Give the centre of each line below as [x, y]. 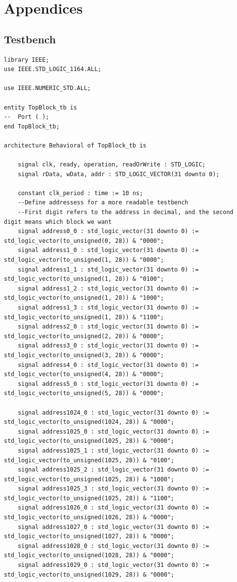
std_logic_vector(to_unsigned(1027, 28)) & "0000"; [89, 537]
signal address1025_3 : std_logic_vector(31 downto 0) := [113, 489]
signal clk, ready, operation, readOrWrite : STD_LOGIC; [112, 165]
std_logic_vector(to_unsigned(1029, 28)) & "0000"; [89, 574]
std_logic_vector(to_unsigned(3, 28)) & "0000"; [84, 355]
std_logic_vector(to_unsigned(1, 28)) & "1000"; [84, 298]
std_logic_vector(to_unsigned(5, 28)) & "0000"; [84, 393]
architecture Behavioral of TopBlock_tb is [75, 145]
